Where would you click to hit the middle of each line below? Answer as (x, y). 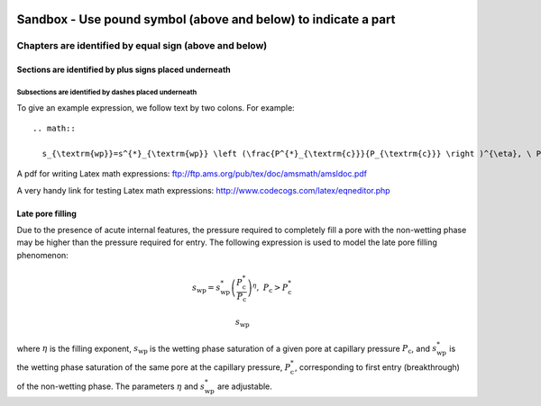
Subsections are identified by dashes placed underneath (107, 92)
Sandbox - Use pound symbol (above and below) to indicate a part (206, 19)
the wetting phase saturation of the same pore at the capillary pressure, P (154, 367)
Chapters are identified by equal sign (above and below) (142, 46)
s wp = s (206, 289)
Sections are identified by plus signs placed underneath (124, 70)
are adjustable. (244, 386)
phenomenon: (43, 255)
